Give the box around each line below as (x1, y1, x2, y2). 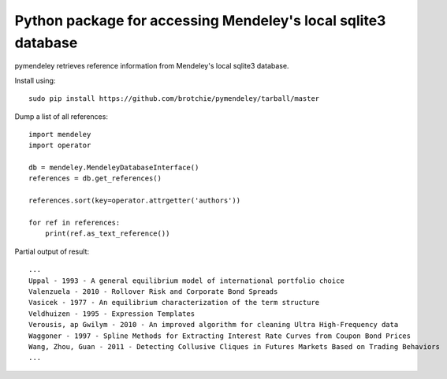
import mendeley (28, 130, 91, 139)
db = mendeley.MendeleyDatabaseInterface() (28, 163, 199, 173)
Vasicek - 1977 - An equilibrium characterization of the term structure (28, 298, 320, 307)
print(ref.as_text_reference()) (44, 229, 170, 238)
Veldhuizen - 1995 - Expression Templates (28, 309, 196, 318)
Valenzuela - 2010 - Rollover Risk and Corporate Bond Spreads (28, 287, 278, 295)
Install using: (14, 76, 56, 85)
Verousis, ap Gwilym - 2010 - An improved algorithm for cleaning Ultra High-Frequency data (28, 320, 399, 329)
